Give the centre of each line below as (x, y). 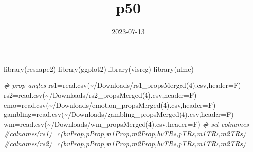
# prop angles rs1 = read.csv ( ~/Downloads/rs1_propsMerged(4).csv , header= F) (123, 85)
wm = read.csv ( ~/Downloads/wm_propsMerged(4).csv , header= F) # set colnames (126, 124)
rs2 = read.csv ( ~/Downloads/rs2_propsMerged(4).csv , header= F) (100, 95)
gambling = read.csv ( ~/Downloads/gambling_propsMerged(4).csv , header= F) (119, 114)
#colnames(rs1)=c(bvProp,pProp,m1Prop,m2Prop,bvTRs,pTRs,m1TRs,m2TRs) (125, 133)
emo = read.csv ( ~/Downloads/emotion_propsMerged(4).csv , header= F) (110, 104)
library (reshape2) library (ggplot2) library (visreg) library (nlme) (99, 68)
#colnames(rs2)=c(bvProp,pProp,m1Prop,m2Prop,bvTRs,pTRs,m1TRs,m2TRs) (125, 143)
